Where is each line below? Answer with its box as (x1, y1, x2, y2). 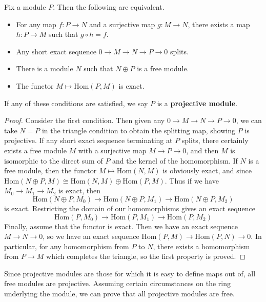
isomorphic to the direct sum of (4, 155, 103, 166)
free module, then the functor (4, 165, 97, 176)
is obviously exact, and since (162, 165, 252, 176)
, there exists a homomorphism (153, 240, 250, 251)
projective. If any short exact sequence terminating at (4, 135, 173, 146)
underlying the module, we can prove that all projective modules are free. (4, 288, 235, 299)
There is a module (16, 63, 73, 74)
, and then (186, 145, 219, 155)
